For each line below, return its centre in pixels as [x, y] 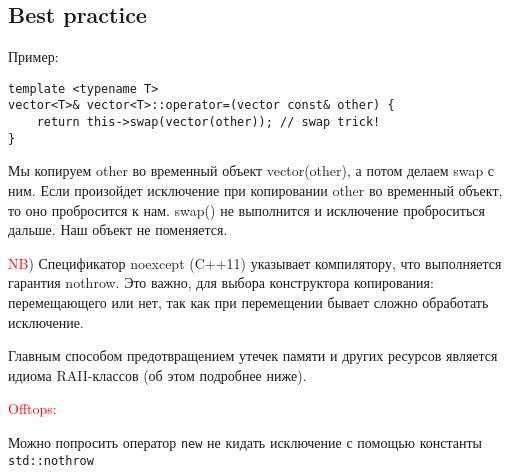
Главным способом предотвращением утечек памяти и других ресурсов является [253, 355]
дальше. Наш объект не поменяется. [118, 229]
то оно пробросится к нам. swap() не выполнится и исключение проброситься [246, 209]
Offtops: [32, 408]
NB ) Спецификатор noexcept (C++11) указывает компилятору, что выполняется [255, 262]
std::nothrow [51, 460]
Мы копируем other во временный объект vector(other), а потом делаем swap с [251, 170]
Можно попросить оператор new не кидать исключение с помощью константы [245, 441]
